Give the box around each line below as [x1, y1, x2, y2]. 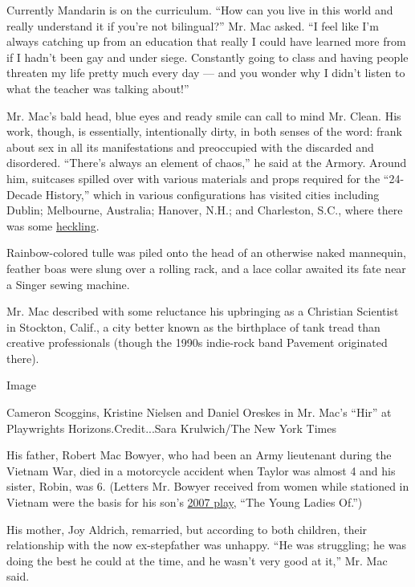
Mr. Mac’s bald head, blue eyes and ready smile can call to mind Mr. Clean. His [6, 107, 401, 124]
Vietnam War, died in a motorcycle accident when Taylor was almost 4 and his [6, 462, 396, 479]
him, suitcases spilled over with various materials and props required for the [6, 169, 380, 186]
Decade [6, 185, 43, 202]
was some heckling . [6, 217, 100, 234]
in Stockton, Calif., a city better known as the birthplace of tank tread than [6, 318, 380, 335]
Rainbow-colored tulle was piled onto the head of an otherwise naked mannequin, [6, 244, 406, 261]
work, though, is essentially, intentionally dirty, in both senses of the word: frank [6, 123, 403, 140]
